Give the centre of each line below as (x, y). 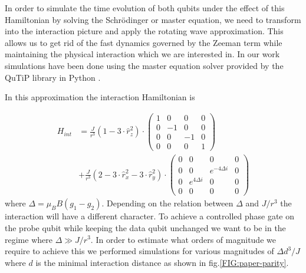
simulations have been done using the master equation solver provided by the (144, 65)
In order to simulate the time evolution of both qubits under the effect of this (145, 8)
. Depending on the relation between (167, 203)
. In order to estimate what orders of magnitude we (183, 239)
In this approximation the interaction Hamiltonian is (100, 97)
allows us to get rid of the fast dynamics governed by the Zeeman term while (144, 42)
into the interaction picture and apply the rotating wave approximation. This (144, 31)
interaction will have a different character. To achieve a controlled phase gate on (150, 216)
